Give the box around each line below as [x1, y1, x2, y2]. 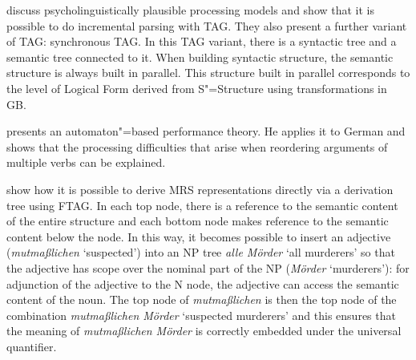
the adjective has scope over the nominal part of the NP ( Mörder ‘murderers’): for [6, 259, 410, 276]
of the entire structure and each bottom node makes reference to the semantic [6, 212, 389, 229]
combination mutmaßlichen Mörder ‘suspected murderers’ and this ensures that [6, 306, 396, 323]
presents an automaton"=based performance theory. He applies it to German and [6, 123, 406, 140]
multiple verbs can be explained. [6, 154, 166, 171]
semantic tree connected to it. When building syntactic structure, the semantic [6, 48, 394, 65]
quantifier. [6, 338, 57, 354]
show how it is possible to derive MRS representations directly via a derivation [6, 180, 394, 197]
